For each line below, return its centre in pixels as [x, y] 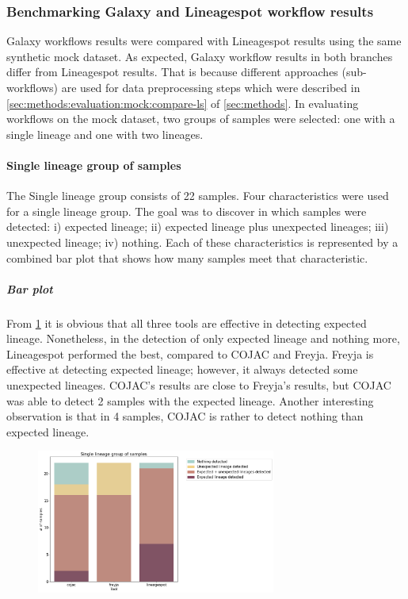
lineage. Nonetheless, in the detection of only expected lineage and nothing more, [203, 338]
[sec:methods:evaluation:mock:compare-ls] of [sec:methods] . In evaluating [183, 103]
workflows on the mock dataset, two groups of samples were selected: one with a [201, 119]
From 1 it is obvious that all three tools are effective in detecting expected [187, 323]
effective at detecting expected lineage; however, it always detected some [182, 369]
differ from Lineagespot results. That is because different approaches [172, 72]
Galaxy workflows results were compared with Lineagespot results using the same [204, 41]
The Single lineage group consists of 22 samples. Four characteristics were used [198, 196]
